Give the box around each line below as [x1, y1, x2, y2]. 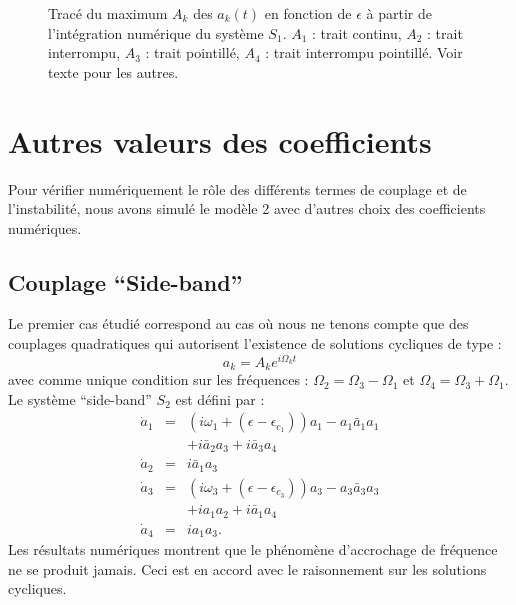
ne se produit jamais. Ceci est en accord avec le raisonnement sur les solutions [8, 558, 487, 579]
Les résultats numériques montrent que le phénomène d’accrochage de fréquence [8, 539, 498, 560]
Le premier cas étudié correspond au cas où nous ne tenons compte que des [8, 313, 469, 334]
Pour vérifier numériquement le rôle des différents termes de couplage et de [8, 178, 467, 199]
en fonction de [264, 3, 352, 23]
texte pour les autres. [48, 61, 179, 82]
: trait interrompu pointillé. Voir [265, 42, 463, 63]
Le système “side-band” [8, 388, 152, 409]
